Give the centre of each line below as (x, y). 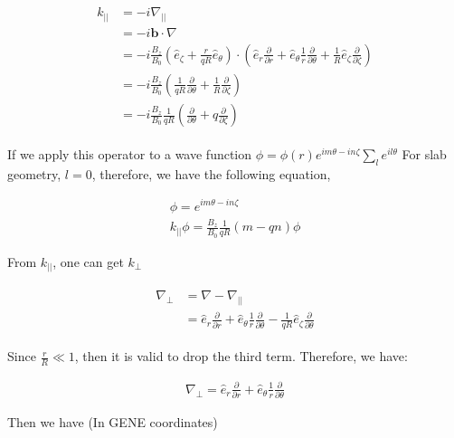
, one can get (88, 261)
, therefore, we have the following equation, (211, 173)
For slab (424, 154)
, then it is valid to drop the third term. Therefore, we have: (241, 356)
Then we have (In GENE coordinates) (113, 422)
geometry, (34, 173)
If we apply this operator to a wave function (130, 154)
